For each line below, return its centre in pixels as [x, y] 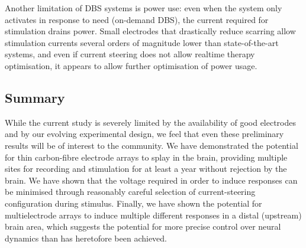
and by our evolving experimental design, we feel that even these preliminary [144, 134]
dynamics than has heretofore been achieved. [86, 238]
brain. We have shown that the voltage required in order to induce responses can [151, 180]
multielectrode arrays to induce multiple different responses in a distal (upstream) [153, 215]
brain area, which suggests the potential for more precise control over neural [143, 226]
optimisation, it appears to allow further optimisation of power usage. [131, 65]
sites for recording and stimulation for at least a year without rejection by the [146, 169]
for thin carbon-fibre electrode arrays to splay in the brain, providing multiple [146, 157]
